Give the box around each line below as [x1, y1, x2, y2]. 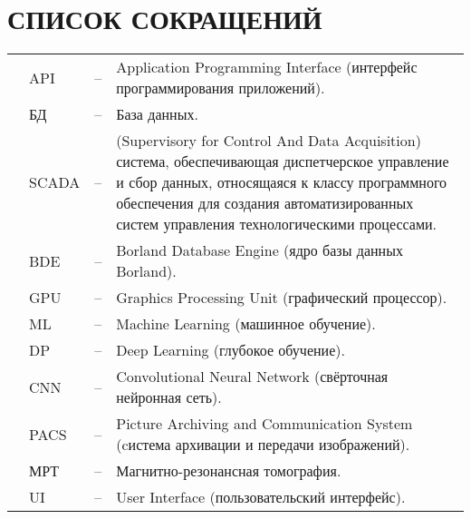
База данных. [116, 103, 198, 125]
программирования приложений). [116, 77, 325, 99]
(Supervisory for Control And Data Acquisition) [116, 130, 421, 152]
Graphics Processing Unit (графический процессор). [116, 287, 447, 308]
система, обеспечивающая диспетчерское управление [116, 151, 449, 172]
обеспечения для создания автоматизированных [116, 192, 414, 214]
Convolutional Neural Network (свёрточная [116, 366, 389, 387]
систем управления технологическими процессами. [116, 213, 437, 235]
